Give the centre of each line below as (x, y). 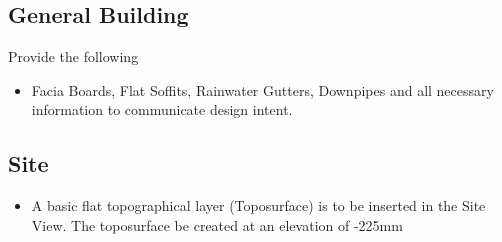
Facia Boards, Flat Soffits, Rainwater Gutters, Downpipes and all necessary (262, 89)
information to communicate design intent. (162, 109)
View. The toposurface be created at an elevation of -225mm (217, 224)
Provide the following (73, 56)
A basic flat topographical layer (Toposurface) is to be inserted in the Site (258, 205)
